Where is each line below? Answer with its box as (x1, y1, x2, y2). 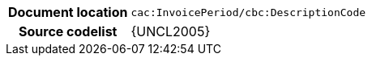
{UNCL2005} (130, 23, 211, 39)
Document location (8, 4, 128, 20)
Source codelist (19, 23, 118, 39)
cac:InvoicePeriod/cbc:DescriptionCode (130, 6, 366, 19)
